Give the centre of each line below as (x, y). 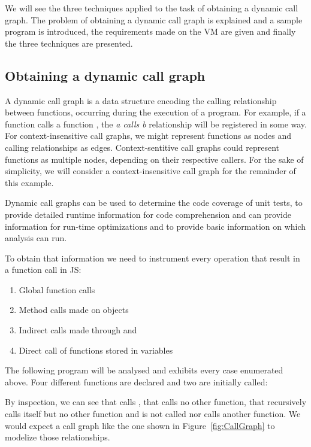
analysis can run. (36, 238)
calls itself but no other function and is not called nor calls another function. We (153, 414)
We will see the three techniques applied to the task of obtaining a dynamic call (152, 8)
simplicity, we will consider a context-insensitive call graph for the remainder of (150, 171)
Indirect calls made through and (78, 330)
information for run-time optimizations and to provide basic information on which (155, 226)
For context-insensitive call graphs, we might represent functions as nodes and (148, 136)
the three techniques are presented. (69, 43)
